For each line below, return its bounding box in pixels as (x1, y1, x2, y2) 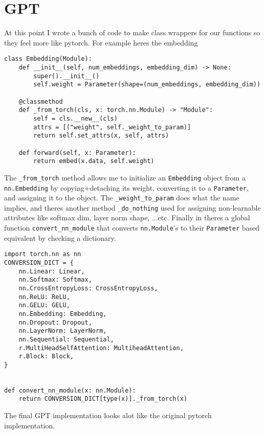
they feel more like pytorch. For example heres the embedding (4, 37, 198, 48)
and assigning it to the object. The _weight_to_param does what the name (4, 192, 239, 203)
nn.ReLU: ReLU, (18, 293, 70, 301)
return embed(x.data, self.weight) (33, 157, 154, 165)
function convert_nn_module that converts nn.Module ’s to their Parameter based (4, 222, 260, 233)
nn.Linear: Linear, (18, 267, 85, 275)
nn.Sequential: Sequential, (18, 335, 114, 343)
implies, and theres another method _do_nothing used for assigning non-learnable (4, 202, 261, 213)
